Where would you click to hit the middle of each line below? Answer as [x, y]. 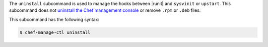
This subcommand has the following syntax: [54, 19]
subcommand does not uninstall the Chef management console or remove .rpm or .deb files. [105, 10]
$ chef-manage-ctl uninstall [55, 32]
